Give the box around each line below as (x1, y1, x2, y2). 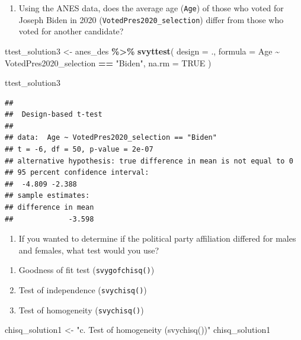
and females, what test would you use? (18, 243, 159, 256)
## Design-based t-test (5, 110, 103, 119)
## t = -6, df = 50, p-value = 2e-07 (5, 145, 153, 154)
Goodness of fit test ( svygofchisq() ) (18, 264, 155, 276)
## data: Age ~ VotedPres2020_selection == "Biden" (5, 133, 217, 142)
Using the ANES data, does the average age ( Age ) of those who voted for (18, 2, 284, 14)
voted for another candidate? (18, 25, 124, 37)
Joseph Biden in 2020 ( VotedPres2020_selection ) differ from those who (18, 13, 284, 25)
